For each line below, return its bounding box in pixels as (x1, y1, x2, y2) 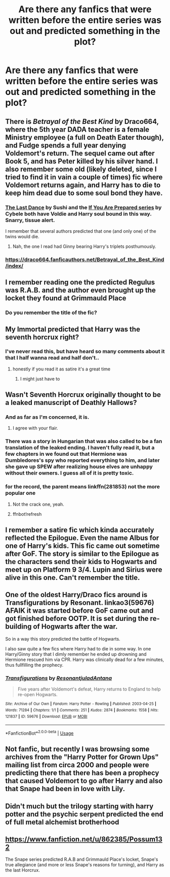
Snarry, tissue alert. (5, 216, 55, 224)
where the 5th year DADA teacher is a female (5, 125, 150, 134)
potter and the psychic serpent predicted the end (5, 809, 163, 819)
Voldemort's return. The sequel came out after (5, 149, 155, 158)
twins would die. (5, 233, 39, 239)
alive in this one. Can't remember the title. (5, 573, 140, 582)
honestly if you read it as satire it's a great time (12, 366, 111, 372)
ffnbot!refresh (12, 511, 42, 517)
